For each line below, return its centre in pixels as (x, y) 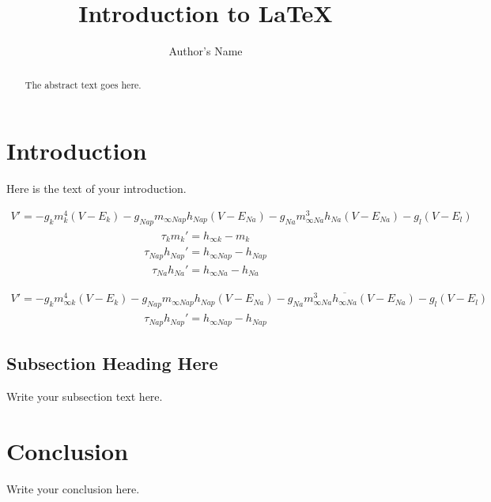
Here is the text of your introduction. (96, 189)
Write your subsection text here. (85, 396)
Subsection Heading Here (112, 362)
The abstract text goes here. (83, 84)
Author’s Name (206, 51)
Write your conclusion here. (73, 488)
